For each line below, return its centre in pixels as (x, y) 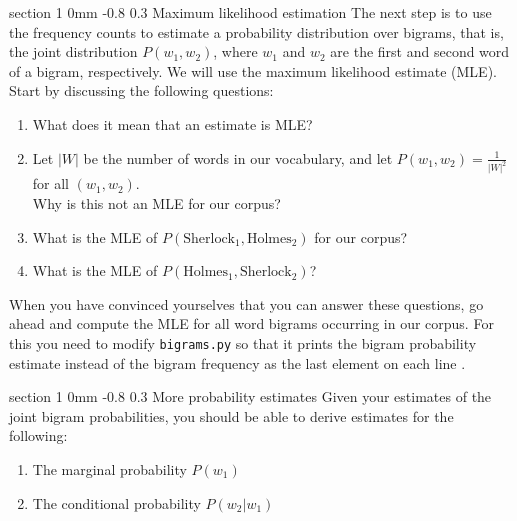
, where (235, 51)
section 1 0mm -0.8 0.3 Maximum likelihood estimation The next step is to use (250, 12)
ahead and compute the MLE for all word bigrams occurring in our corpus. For (251, 323)
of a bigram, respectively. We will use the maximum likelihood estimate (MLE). (253, 70)
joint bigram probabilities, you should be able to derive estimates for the (231, 415)
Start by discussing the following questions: (141, 90)
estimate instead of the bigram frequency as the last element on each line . (237, 362)
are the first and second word (420, 51)
